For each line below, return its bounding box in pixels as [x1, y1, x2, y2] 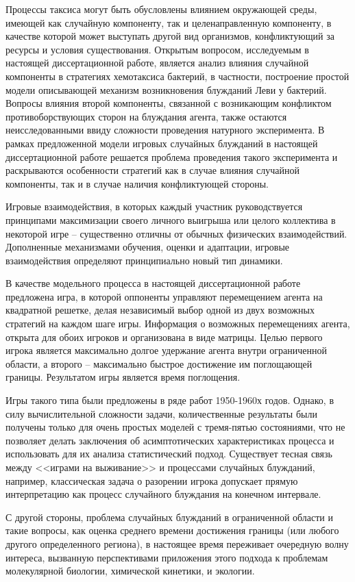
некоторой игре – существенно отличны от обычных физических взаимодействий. [5, 226, 347, 240]
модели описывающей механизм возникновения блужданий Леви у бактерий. [5, 82, 327, 97]
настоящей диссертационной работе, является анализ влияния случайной [5, 55, 309, 70]
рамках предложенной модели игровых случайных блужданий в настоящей [5, 136, 318, 150]
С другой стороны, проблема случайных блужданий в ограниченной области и [5, 509, 333, 524]
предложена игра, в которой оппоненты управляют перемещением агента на [5, 289, 323, 303]
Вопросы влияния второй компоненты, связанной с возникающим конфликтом [5, 96, 332, 110]
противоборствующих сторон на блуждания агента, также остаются [5, 109, 287, 123]
